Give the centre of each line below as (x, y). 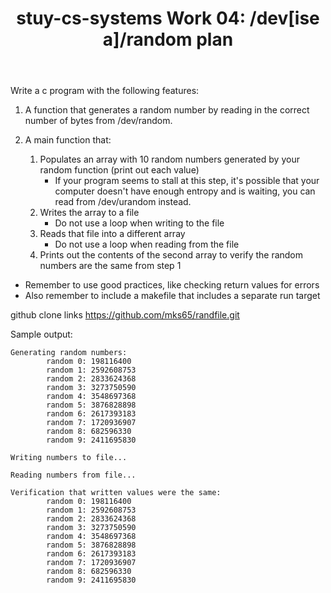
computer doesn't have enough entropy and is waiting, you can (185, 191)
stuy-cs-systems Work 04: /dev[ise (168, 18)
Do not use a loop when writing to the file (139, 223)
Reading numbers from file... (73, 475)
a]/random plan (168, 39)
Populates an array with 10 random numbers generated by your (169, 159)
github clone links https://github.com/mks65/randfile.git (125, 315)
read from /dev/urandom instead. (123, 202)
